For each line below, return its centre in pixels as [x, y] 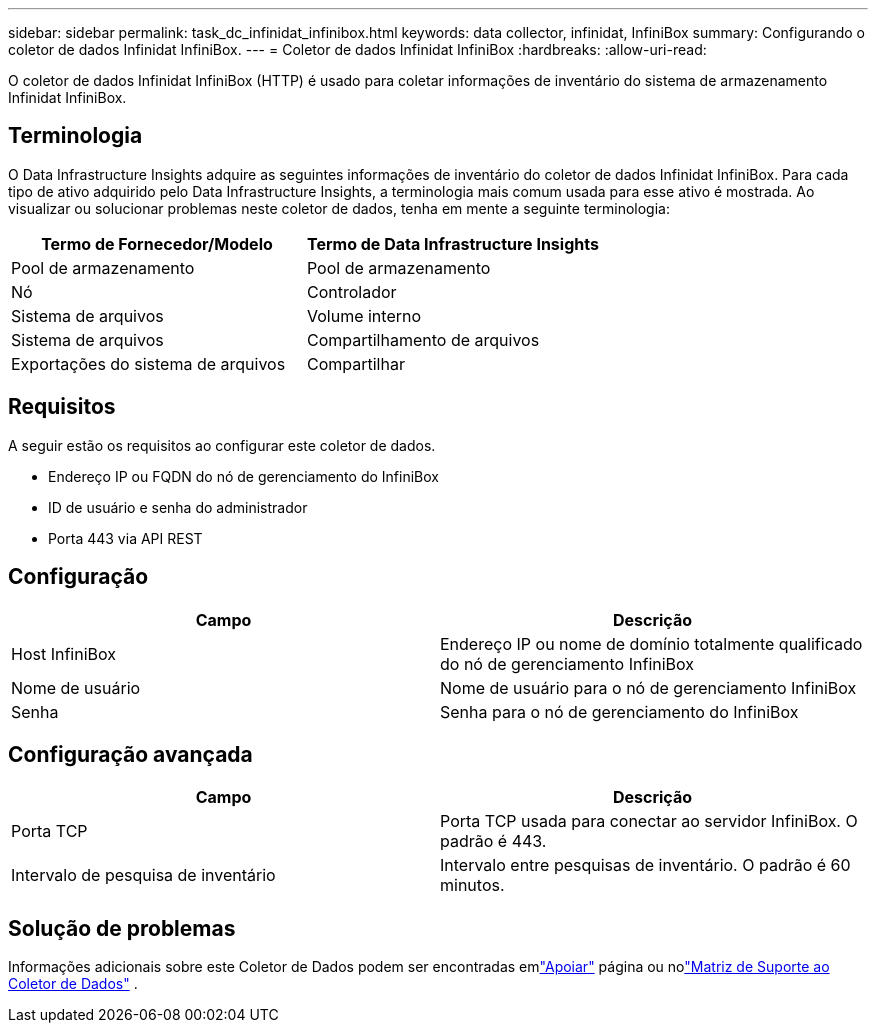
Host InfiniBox [63, 653]
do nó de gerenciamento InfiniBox [567, 663]
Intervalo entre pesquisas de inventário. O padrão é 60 [645, 865]
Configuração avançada [130, 754]
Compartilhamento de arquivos [423, 339]
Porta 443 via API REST [125, 538]
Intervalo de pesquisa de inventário [143, 875]
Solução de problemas [122, 928]
